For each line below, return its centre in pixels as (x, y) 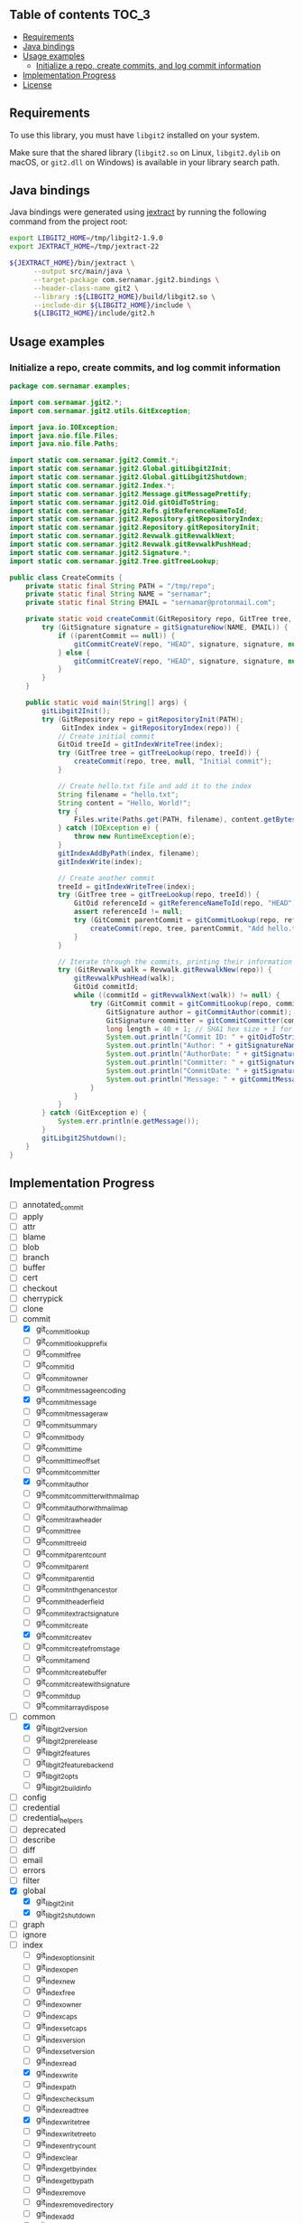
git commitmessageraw (72, 1412)
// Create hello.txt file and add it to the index (155, 786)
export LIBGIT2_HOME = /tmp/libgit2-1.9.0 (87, 239)
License (37, 84)
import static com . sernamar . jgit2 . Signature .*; (101, 552)
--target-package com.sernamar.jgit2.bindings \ (126, 279)
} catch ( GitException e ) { (94, 1113)
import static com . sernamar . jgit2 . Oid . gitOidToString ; (115, 502)
